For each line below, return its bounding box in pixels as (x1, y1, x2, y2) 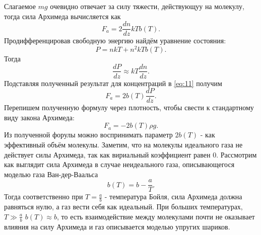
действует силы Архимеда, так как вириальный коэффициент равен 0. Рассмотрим (4, 149, 257, 160)
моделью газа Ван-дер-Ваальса (4, 169, 98, 179)
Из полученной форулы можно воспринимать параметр (4, 129, 173, 140)
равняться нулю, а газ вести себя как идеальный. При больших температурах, (4, 201, 243, 212)
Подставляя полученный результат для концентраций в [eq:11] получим (4, 77, 222, 88)
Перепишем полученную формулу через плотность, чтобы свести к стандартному (4, 102, 254, 113)
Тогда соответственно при (4, 191, 83, 202)
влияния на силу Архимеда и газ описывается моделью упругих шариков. (4, 221, 230, 231)
